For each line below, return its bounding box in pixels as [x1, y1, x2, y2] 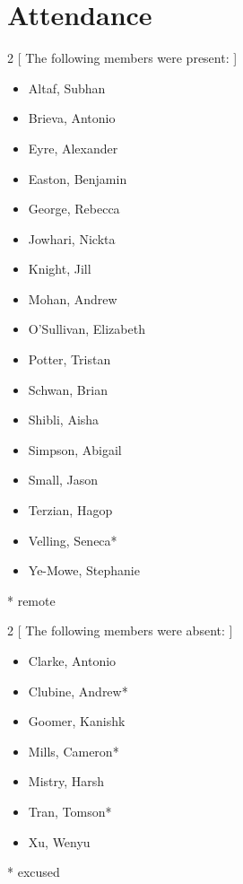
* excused [7, 862, 60, 881]
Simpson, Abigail [28, 440, 122, 459]
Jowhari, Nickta [28, 229, 116, 248]
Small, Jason [28, 470, 99, 489]
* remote [7, 591, 56, 609]
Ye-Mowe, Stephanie [28, 561, 140, 580]
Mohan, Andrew [28, 289, 117, 308]
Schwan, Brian [28, 380, 108, 398]
